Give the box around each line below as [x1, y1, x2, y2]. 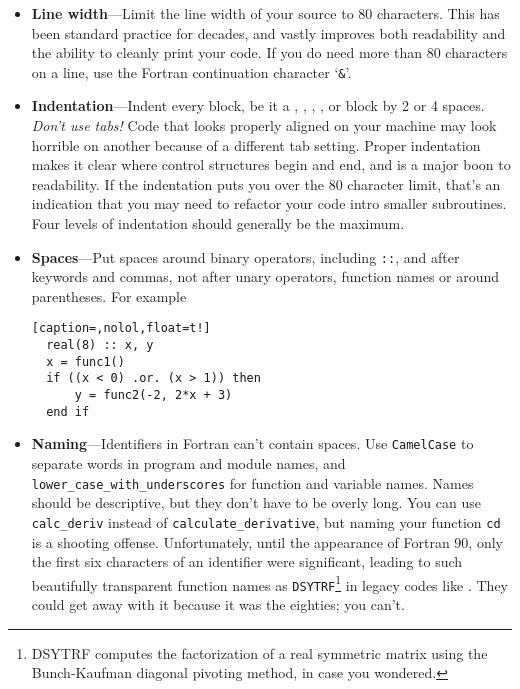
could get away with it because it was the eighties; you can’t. [31, 594, 405, 615]
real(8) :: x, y [46, 338, 154, 353]
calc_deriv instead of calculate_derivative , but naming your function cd [31, 511, 501, 532]
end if [46, 404, 90, 419]
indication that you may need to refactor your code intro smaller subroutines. [31, 193, 507, 214]
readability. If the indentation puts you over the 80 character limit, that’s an [31, 173, 501, 194]
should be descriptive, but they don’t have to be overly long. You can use [31, 492, 481, 513]
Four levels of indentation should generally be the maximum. [31, 213, 405, 233]
